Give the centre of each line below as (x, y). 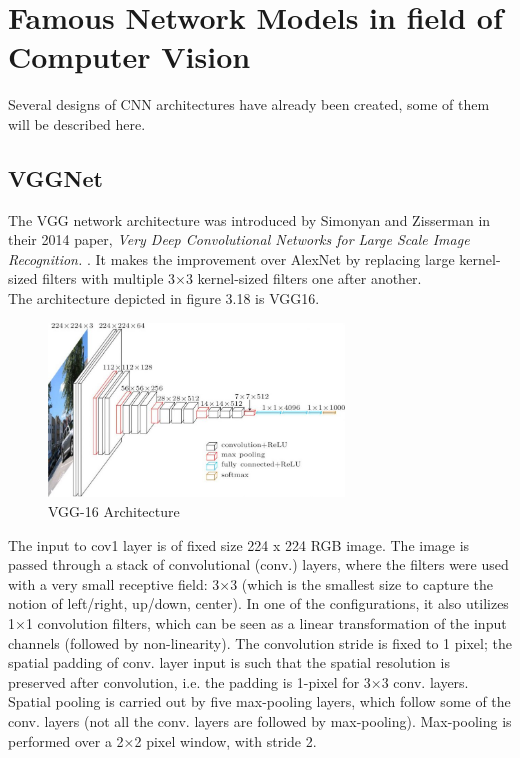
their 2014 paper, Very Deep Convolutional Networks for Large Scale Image (239, 239)
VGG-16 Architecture (114, 511)
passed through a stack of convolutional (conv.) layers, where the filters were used (258, 564)
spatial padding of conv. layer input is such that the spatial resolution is (229, 662)
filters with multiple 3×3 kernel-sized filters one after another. (232, 278)
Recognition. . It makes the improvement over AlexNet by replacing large (231, 258)
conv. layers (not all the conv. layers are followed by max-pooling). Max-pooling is (260, 720)
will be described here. (77, 123)
